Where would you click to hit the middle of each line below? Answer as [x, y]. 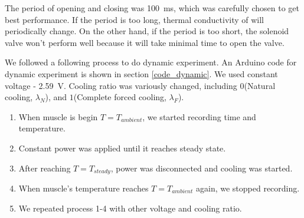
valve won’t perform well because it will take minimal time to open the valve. [145, 42]
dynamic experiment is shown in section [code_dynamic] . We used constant [141, 73]
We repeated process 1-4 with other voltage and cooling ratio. [130, 208]
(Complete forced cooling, [120, 97]
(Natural [260, 85]
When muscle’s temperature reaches [84, 188]
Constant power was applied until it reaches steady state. [122, 148]
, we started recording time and [199, 116]
